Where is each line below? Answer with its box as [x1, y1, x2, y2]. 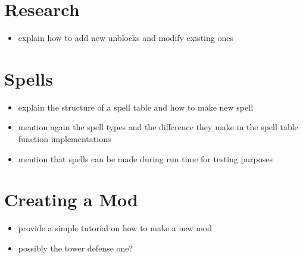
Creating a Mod [4, 187, 138, 212]
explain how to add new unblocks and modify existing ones [18, 32, 233, 44]
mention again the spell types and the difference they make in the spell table [18, 121, 298, 133]
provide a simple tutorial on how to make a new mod [18, 222, 213, 234]
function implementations [18, 133, 111, 145]
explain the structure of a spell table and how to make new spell [18, 100, 254, 113]
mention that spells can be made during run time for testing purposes [18, 152, 273, 165]
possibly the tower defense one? [18, 241, 133, 254]
